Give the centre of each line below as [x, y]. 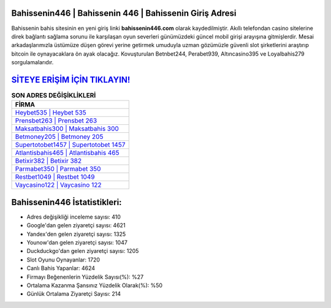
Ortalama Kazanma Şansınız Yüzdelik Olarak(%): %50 [94, 285]
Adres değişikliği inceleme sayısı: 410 [74, 217]
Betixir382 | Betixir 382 [48, 161]
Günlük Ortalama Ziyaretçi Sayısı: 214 [74, 294]
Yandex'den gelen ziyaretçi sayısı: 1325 [76, 234]
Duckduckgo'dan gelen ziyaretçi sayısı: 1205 [83, 251]
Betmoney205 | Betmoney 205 [59, 137]
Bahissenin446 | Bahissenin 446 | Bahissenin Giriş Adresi [124, 13]
